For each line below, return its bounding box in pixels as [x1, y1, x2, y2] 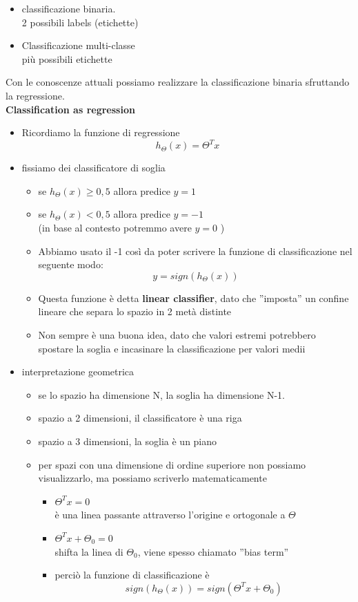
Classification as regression [6, 102, 135, 116]
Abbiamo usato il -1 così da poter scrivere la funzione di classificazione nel [38, 243, 352, 258]
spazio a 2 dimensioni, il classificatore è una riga [38, 411, 242, 425]
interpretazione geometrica [21, 364, 135, 379]
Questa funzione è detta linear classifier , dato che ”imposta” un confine [38, 290, 349, 305]
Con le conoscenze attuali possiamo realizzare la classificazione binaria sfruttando [6, 75, 350, 89]
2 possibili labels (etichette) [21, 15, 139, 29]
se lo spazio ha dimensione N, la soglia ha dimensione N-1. [38, 387, 285, 402]
